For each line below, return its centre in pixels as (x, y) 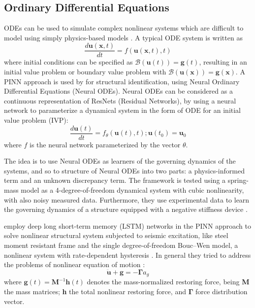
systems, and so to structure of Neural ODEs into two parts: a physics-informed (124, 170)
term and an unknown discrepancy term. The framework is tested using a (115, 180)
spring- (238, 180)
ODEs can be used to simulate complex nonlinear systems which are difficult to (124, 28)
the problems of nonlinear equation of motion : (75, 264)
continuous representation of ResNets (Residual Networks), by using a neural (120, 100)
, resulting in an (223, 62)
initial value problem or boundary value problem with (85, 72)
